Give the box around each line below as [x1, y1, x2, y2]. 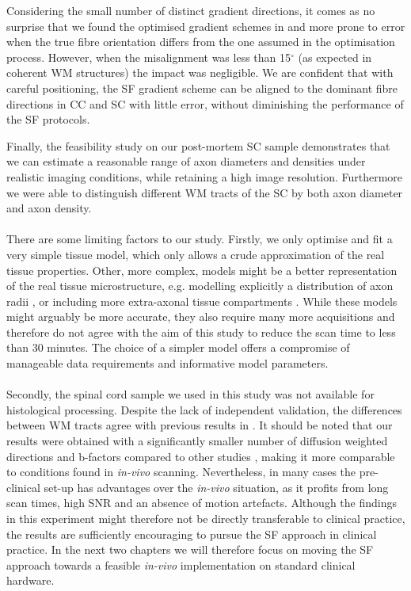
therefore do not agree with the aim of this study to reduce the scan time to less [6, 323, 396, 340]
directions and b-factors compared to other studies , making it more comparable [6, 448, 395, 464]
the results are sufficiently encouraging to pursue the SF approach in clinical [6, 525, 377, 542]
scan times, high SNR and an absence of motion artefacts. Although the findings [6, 494, 397, 511]
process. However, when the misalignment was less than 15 [6, 48, 291, 65]
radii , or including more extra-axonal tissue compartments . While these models [6, 292, 398, 309]
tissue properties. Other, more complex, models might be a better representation [6, 261, 398, 278]
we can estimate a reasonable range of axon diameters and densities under [6, 153, 366, 170]
